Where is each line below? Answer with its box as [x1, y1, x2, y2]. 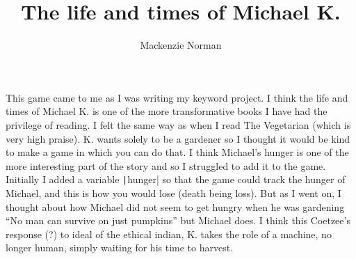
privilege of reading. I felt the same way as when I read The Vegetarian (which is [6, 117, 351, 132]
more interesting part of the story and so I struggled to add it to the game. [6, 158, 326, 173]
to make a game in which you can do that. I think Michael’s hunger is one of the [6, 145, 349, 159]
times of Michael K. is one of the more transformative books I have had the [6, 104, 327, 118]
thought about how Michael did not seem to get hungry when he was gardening [6, 199, 345, 214]
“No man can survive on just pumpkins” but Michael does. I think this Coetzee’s [6, 213, 350, 228]
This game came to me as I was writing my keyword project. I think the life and [6, 90, 348, 104]
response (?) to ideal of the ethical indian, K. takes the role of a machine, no [6, 226, 332, 241]
